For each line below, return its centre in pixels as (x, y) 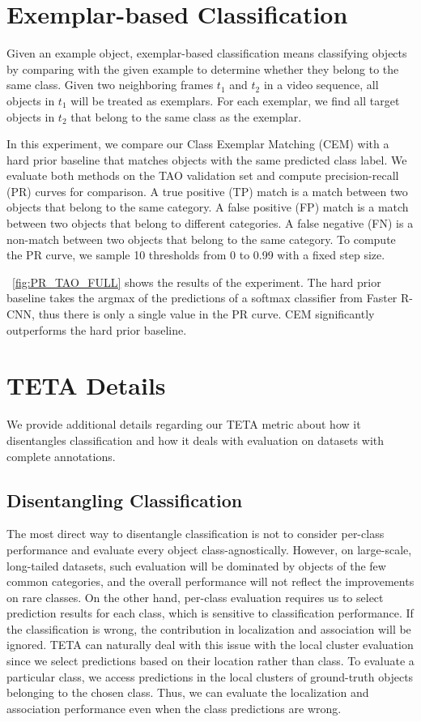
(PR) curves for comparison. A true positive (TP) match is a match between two (207, 191)
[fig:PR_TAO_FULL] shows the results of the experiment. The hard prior (197, 282)
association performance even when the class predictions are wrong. (174, 708)
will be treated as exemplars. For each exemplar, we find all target (235, 100)
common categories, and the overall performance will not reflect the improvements (210, 581)
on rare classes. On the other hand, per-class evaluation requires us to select (195, 597)
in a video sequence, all (321, 85)
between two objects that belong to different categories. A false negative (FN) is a (210, 223)
